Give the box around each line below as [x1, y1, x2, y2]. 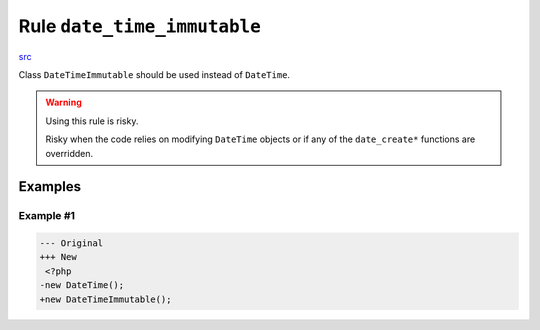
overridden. [45, 147, 94, 159]
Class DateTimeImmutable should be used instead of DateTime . [18, 68, 290, 80]
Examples [18, 178, 82, 195]
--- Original [39, 238, 104, 249]
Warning [45, 96, 82, 109]
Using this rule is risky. [45, 115, 139, 127]
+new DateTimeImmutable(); [39, 293, 172, 305]
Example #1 [18, 209, 75, 223]
